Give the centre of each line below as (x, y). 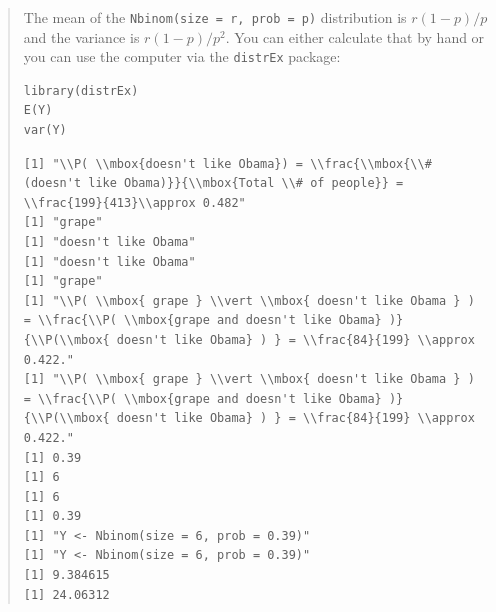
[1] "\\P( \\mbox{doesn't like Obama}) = (163, 163)
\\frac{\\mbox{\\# (371, 163)
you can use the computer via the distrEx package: (182, 56)
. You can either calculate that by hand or (355, 36)
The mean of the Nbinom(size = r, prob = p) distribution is (215, 16)
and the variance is (81, 36)
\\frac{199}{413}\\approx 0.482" (134, 202)
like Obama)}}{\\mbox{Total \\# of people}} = (246, 183)
